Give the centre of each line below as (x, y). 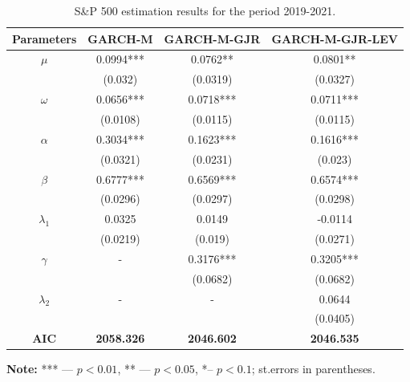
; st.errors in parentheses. (313, 369)
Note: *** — (40, 369)
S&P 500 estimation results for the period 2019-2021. (205, 10)
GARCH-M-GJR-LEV (335, 38)
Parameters (45, 38)
